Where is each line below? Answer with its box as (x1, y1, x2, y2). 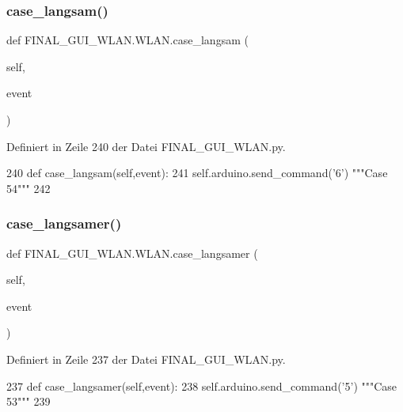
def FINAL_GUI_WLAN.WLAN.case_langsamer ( (6, 244, 258, 261)
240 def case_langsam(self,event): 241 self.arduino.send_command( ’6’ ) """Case (6, 164, 388, 181)
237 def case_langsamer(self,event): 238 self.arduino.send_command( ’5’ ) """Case (6, 377, 397, 394)
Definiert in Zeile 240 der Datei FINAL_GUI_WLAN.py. (6, 138, 286, 154)
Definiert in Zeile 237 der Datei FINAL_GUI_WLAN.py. (6, 350, 286, 367)
